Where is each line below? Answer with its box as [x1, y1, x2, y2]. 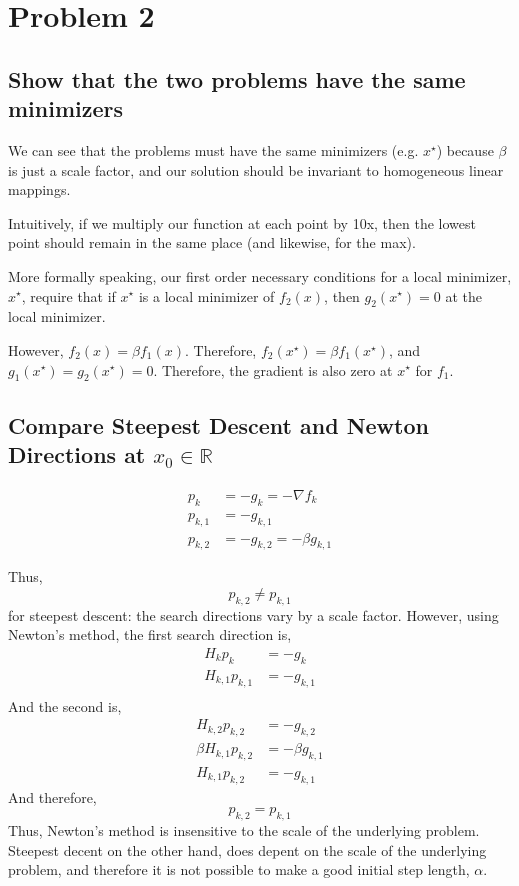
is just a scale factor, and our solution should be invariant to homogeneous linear [8, 159, 504, 180]
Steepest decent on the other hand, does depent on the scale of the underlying [8, 839, 487, 860]
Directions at [8, 439, 146, 470]
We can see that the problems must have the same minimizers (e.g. [8, 139, 419, 160]
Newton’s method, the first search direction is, [8, 624, 292, 645]
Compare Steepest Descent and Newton [8, 409, 429, 440]
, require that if [21, 285, 116, 306]
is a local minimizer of [138, 285, 275, 306]
